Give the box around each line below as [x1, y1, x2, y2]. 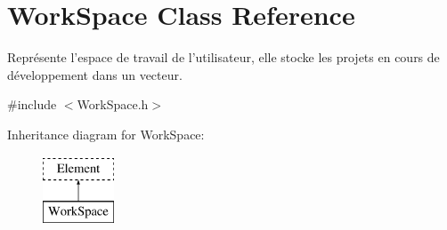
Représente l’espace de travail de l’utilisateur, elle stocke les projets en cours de [7, 48, 440, 67]
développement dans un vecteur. [7, 65, 183, 83]
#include [7, 95, 57, 114]
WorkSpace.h [77, 95, 149, 114]
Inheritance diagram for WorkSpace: [7, 124, 205, 143]
